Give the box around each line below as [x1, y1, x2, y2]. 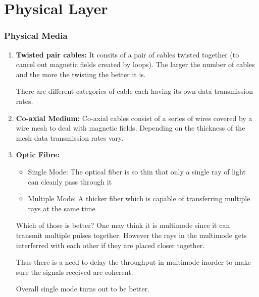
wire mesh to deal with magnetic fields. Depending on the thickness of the [16, 123, 245, 133]
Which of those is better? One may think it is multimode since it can [16, 220, 230, 230]
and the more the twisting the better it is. [16, 69, 146, 79]
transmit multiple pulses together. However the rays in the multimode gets [16, 229, 247, 240]
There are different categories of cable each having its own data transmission [16, 86, 253, 96]
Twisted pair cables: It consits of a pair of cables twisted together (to [16, 49, 239, 60]
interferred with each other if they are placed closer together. [16, 240, 205, 250]
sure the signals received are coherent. [16, 266, 133, 277]
